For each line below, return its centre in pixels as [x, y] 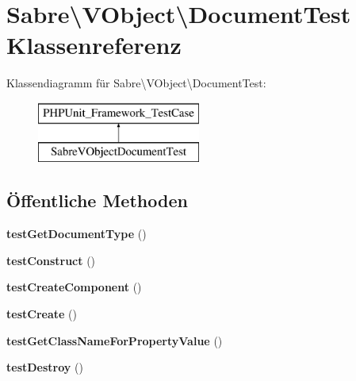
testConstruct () [51, 260]
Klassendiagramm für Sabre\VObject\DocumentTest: [136, 83]
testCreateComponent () [74, 287]
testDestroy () [45, 367]
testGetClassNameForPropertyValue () [115, 340]
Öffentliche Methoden [97, 200]
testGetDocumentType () [77, 234]
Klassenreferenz [94, 45]
